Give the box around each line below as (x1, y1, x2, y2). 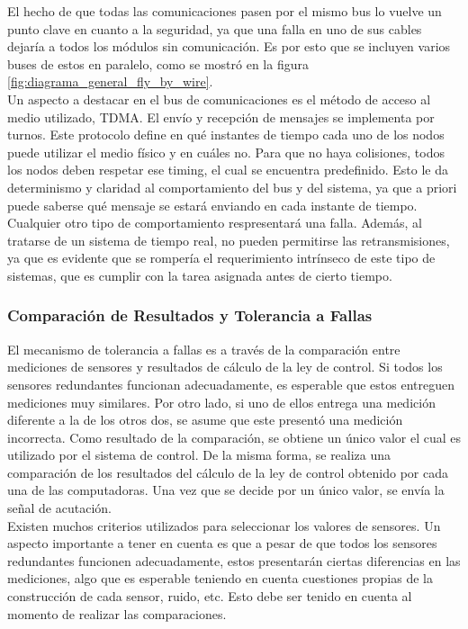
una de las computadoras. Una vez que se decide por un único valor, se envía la (7, 481, 445, 499)
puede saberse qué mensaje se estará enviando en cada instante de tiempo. (7, 195, 418, 214)
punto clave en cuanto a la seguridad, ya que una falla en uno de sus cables (7, 19, 422, 38)
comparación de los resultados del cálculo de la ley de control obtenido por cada (7, 463, 448, 481)
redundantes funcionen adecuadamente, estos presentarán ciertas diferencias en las (7, 551, 461, 570)
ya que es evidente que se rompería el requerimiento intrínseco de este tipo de (7, 248, 436, 267)
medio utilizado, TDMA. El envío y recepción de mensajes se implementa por (7, 107, 435, 126)
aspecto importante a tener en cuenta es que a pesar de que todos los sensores (7, 534, 437, 553)
